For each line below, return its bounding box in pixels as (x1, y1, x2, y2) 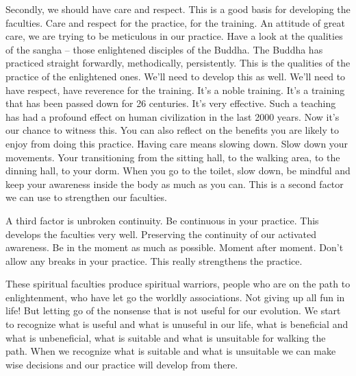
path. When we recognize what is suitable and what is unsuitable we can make (5, 344, 336, 358)
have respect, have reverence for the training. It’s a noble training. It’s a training (5, 82, 345, 97)
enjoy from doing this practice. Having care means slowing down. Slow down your (5, 136, 348, 150)
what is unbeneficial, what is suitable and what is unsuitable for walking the (5, 330, 326, 344)
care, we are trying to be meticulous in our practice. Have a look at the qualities (5, 29, 343, 43)
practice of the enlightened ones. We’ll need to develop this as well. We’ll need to (5, 69, 346, 83)
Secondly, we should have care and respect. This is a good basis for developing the (5, 2, 351, 16)
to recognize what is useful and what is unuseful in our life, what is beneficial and (5, 317, 348, 331)
